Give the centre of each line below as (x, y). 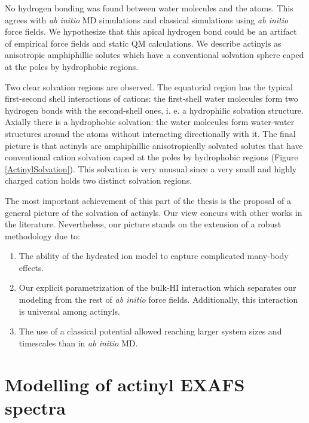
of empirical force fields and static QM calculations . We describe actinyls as (143, 43)
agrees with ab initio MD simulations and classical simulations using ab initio (147, 19)
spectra (36, 407)
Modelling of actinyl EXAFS (125, 384)
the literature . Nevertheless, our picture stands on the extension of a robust (143, 224)
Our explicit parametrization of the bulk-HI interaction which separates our (157, 287)
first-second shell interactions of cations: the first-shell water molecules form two (152, 98)
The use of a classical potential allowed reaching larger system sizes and (150, 331)
